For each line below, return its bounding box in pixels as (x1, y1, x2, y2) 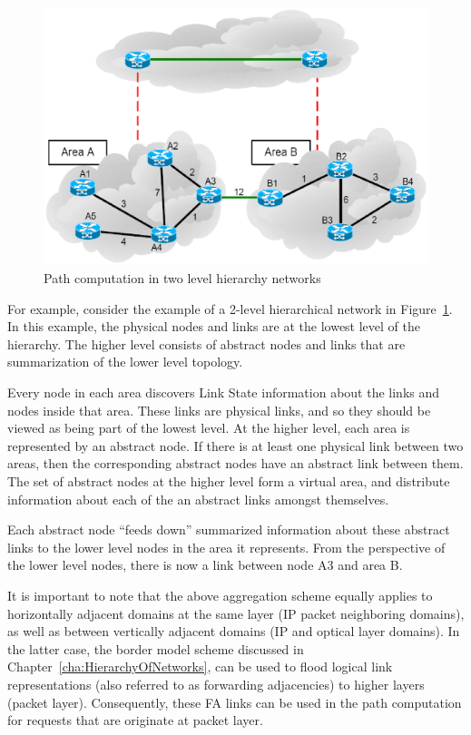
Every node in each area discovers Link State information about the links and (7, 383, 440, 402)
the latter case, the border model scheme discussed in (7, 639, 304, 658)
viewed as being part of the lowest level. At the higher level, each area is (7, 418, 410, 437)
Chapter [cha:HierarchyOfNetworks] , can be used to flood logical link (7, 657, 393, 676)
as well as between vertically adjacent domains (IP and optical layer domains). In (7, 622, 460, 641)
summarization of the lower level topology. (7, 352, 243, 371)
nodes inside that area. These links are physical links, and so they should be (7, 400, 431, 419)
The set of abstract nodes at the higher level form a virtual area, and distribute (7, 471, 450, 490)
